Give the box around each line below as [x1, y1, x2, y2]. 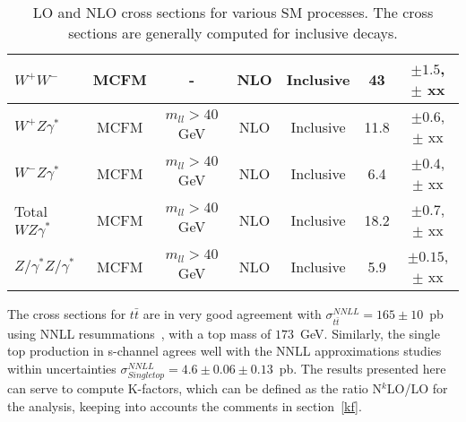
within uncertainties [7, 358, 116, 377]
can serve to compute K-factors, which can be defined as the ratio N [7, 379, 382, 398]
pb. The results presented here [279, 358, 446, 377]
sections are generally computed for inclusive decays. [68, 22, 398, 43]
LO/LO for [386, 379, 448, 398]
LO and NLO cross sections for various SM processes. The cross [32, 2, 434, 22]
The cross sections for [7, 305, 126, 323]
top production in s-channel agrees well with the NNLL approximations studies [7, 341, 442, 360]
